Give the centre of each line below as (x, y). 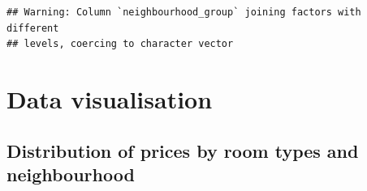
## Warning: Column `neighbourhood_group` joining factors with (184, 12)
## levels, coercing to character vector (120, 44)
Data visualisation (110, 98)
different (33, 28)
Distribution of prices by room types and (183, 150)
